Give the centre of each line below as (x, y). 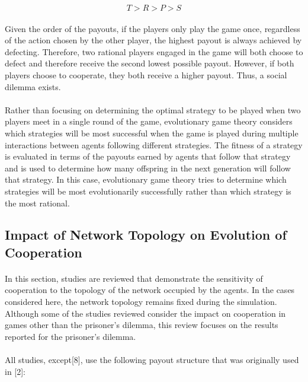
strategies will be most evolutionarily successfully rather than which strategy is (148, 191)
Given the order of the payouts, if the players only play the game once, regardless (153, 28)
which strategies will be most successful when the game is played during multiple (152, 133)
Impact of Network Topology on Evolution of (146, 235)
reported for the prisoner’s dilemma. (70, 336)
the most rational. (37, 203)
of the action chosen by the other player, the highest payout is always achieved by (153, 40)
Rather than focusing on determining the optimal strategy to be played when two (153, 109)
